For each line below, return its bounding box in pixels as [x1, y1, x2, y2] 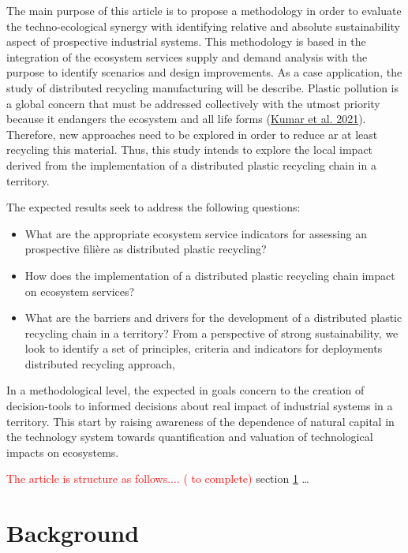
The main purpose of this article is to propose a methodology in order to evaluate [6, 2, 402, 18]
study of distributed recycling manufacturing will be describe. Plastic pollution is [6, 79, 399, 95]
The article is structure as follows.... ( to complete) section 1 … [6, 470, 309, 487]
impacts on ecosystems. [6, 443, 119, 460]
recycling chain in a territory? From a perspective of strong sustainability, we [24, 324, 399, 341]
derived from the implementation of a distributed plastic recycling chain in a [6, 156, 376, 173]
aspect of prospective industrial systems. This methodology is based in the [6, 33, 366, 50]
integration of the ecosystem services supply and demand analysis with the [6, 48, 368, 65]
